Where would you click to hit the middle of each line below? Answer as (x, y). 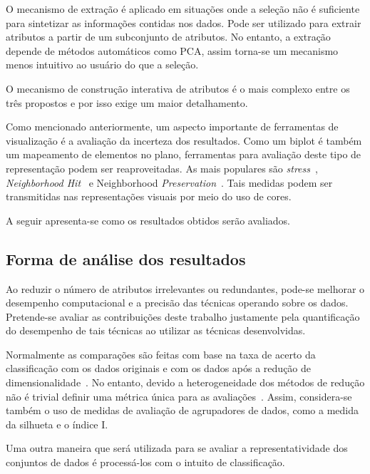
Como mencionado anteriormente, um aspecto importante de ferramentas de (172, 127)
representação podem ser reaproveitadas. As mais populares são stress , (162, 168)
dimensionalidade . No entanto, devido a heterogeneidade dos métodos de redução (185, 382)
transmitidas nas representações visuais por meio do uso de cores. (149, 196)
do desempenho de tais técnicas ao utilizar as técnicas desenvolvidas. (156, 330)
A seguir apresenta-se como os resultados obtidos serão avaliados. (148, 220)
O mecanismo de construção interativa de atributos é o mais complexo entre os (178, 88)
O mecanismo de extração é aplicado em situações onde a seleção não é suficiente (183, 9)
